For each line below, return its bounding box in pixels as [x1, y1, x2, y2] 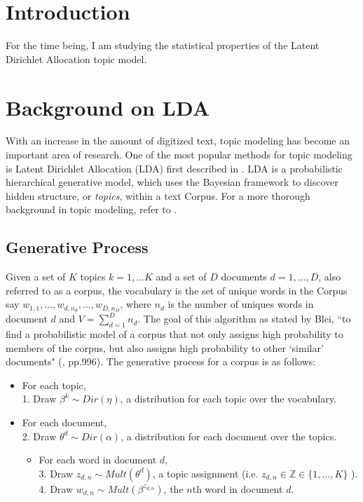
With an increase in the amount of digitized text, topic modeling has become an [6, 133, 350, 148]
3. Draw [39, 466, 74, 480]
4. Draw [39, 481, 74, 496]
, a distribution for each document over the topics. [121, 428, 337, 443]
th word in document [192, 481, 283, 496]
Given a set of [6, 269, 66, 284]
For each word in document [39, 452, 157, 467]
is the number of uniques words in [167, 297, 314, 311]
